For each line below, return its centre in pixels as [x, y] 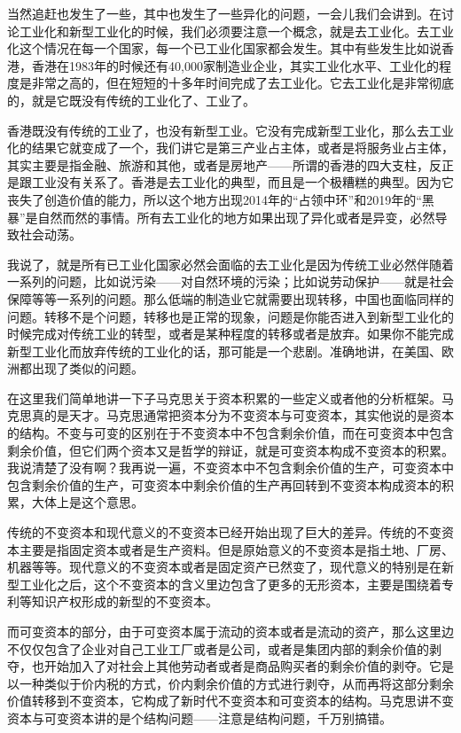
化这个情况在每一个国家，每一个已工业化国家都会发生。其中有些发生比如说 [224, 48]
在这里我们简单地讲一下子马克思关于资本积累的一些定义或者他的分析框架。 [224, 398]
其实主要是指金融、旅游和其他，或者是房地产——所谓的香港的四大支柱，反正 [230, 164]
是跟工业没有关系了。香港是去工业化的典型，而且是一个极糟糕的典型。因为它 [230, 182]
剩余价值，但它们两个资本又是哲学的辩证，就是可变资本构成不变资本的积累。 [230, 450]
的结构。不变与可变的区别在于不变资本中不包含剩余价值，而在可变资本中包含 [230, 433]
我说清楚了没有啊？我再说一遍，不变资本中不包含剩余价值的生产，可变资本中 [230, 468]
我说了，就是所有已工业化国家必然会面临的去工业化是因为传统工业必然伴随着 [230, 264]
